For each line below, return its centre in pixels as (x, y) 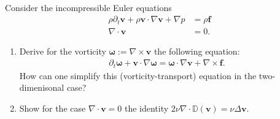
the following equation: (197, 51)
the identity (146, 108)
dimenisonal (42, 87)
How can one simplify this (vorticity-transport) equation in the (138, 75)
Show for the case (52, 108)
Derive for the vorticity (63, 51)
